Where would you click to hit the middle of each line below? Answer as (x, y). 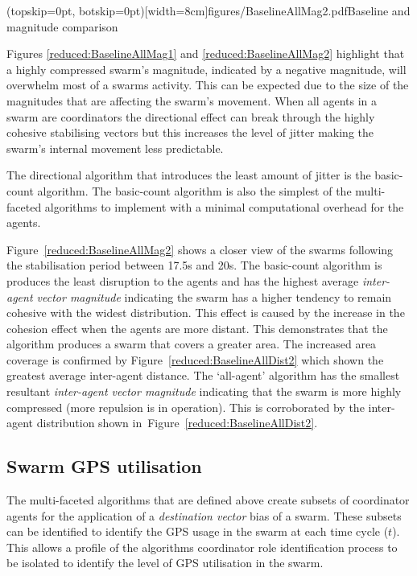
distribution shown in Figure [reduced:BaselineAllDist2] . (177, 423)
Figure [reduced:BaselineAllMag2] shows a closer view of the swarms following (200, 249)
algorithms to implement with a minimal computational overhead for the (224, 206)
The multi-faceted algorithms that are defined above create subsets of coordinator (208, 500)
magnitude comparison (62, 26)
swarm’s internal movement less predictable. (115, 148)
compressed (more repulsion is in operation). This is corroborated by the (186, 407)
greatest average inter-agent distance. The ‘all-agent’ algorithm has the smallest (203, 375)
